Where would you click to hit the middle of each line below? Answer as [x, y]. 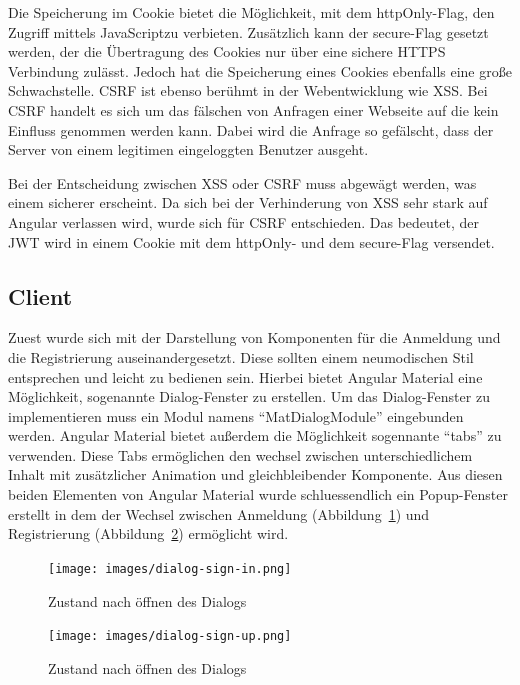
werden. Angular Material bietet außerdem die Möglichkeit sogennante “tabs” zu [255, 435]
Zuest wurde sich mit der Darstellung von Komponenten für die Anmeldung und [254, 337]
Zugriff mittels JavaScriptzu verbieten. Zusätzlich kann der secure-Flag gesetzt [248, 31]
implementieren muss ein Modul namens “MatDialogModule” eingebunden [236, 415]
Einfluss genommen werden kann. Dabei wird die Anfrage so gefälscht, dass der [251, 129]
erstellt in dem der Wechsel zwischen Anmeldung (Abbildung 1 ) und [219, 513]
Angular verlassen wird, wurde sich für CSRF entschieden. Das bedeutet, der [244, 221]
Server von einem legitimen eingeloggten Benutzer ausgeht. [188, 149]
